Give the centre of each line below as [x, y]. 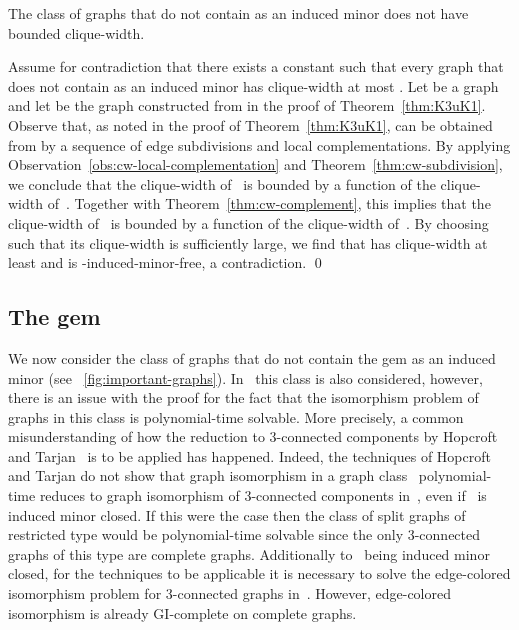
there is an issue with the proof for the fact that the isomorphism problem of [243, 397]
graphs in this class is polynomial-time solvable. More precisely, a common [236, 416]
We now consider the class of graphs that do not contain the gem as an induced [252, 357]
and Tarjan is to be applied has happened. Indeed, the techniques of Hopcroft [249, 455]
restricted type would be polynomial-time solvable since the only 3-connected [244, 534]
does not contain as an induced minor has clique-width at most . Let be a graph [253, 85]
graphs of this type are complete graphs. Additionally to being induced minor [249, 553]
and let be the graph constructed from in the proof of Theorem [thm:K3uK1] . [247, 105]
